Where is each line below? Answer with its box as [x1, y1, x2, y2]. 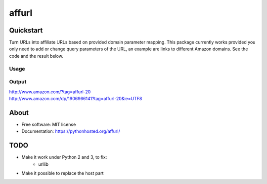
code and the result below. [9, 53, 64, 59]
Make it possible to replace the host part [21, 170, 104, 176]
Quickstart [9, 26, 43, 35]
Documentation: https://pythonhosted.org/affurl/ [21, 128, 121, 134]
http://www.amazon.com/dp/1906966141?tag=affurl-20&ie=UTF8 [9, 95, 142, 101]
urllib [38, 161, 49, 167]
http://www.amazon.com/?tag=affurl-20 [9, 89, 91, 95]
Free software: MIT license [21, 121, 76, 127]
